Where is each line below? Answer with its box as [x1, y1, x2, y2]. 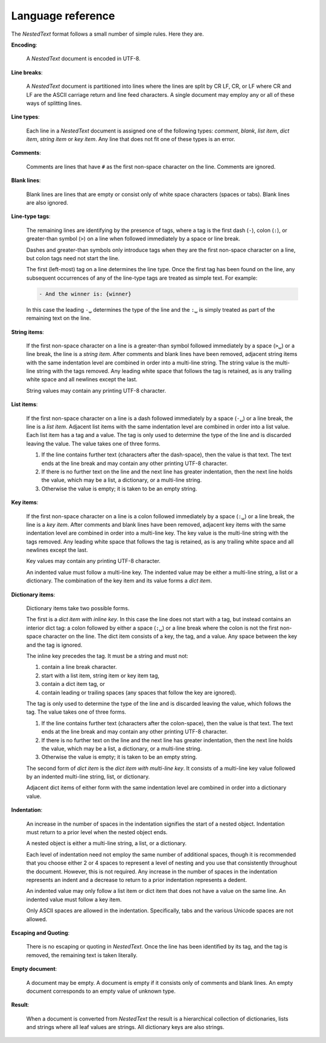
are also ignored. [26, 199, 69, 206]
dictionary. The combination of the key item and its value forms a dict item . [26, 577, 213, 584]
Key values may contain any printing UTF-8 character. [26, 558, 161, 565]
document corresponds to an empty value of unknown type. [26, 987, 176, 995]
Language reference [11, 9, 115, 22]
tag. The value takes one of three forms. [26, 708, 127, 716]
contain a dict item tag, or [41, 680, 105, 688]
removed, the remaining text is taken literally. [26, 951, 138, 959]
